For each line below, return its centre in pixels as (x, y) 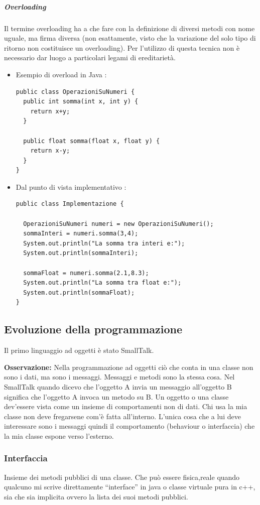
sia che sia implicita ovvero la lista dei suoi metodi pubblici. (96, 496)
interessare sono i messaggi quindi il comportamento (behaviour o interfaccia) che (129, 426)
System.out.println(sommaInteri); (81, 253)
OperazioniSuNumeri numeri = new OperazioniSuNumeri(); (118, 224)
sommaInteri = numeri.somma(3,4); (81, 234)
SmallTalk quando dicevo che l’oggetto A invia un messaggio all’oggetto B (118, 386)
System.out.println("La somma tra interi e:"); (104, 243)
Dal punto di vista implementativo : (71, 186)
